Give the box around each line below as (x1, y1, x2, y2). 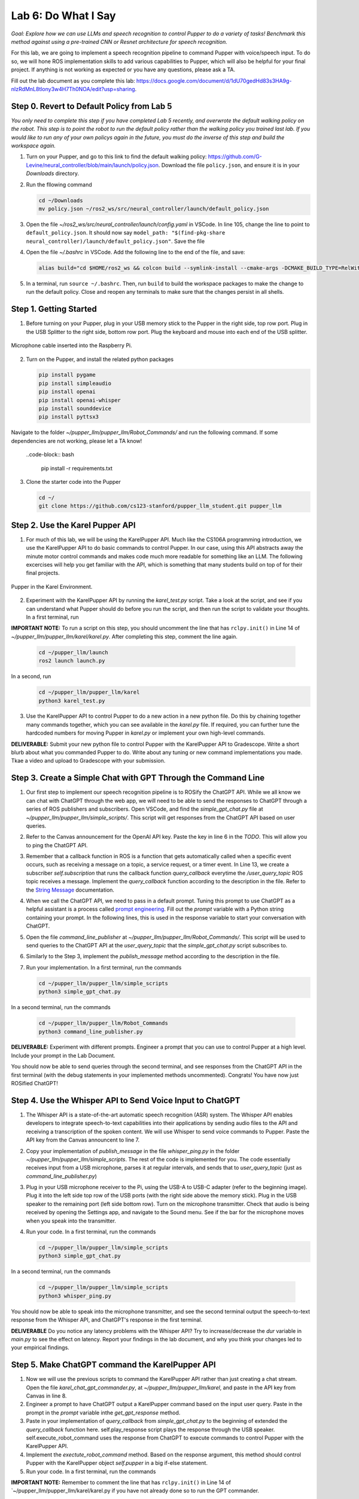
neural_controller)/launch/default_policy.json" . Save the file (26, 237, 205, 245)
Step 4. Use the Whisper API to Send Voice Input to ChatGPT (11, 1095, 241, 1106)
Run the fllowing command (26, 180, 92, 188)
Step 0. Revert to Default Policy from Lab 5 (11, 101, 172, 111)
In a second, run (11, 673, 51, 680)
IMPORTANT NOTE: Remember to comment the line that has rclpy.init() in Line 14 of (11, 1479, 232, 1486)
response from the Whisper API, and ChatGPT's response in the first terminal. (11, 1316, 203, 1323)
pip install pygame (38, 372, 96, 378)
